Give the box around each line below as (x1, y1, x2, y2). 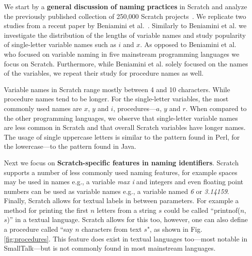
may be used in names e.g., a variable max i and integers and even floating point (4, 176, 244, 187)
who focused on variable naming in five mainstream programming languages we (4, 48, 239, 59)
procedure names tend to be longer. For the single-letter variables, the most (4, 94, 229, 104)
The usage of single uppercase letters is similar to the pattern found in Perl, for (4, 131, 240, 142)
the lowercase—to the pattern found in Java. (4, 141, 136, 151)
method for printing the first (4, 205, 89, 215)
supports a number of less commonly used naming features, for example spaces (4, 167, 237, 177)
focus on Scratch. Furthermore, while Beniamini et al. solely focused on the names (4, 58, 248, 68)
